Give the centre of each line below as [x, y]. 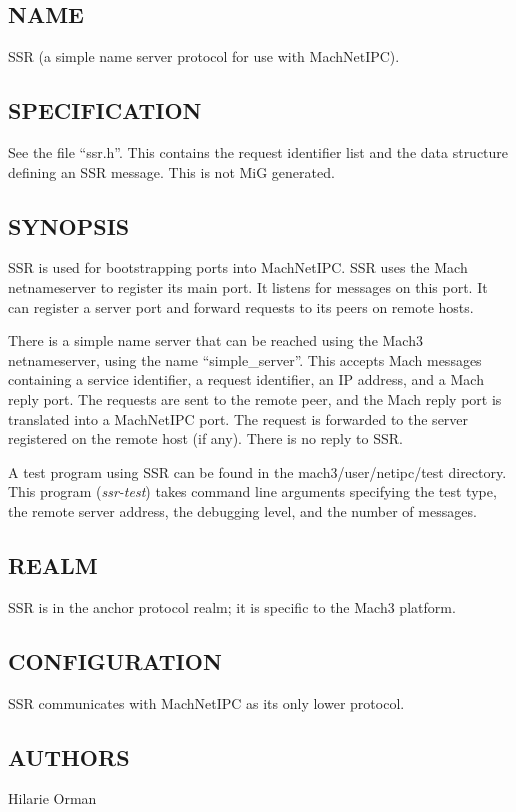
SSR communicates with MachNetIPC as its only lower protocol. [206, 702]
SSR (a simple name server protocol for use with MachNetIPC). [204, 56]
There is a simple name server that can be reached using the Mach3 [215, 340]
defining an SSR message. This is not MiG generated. [171, 171]
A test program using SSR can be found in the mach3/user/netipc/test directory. [257, 471]
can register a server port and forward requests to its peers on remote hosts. [241, 306]
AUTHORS [69, 756]
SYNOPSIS [69, 225]
